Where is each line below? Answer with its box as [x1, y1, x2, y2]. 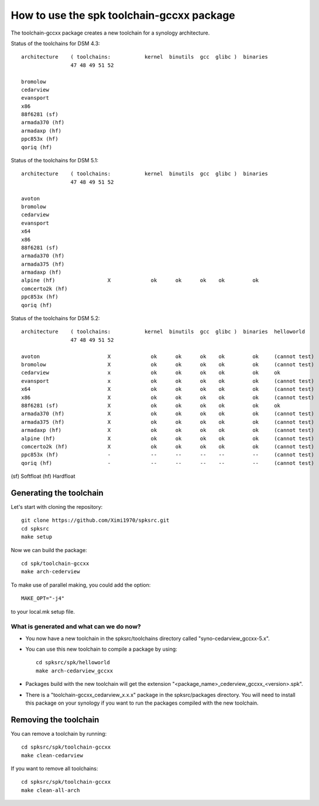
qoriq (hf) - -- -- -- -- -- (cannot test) [21, 460, 314, 466]
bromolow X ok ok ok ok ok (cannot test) [21, 361, 314, 368]
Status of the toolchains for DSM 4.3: [11, 40, 100, 47]
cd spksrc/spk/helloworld [36, 659, 111, 666]
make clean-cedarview [21, 752, 83, 759]
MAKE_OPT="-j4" [21, 595, 65, 602]
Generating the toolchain [11, 488, 104, 498]
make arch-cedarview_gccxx [36, 667, 114, 674]
